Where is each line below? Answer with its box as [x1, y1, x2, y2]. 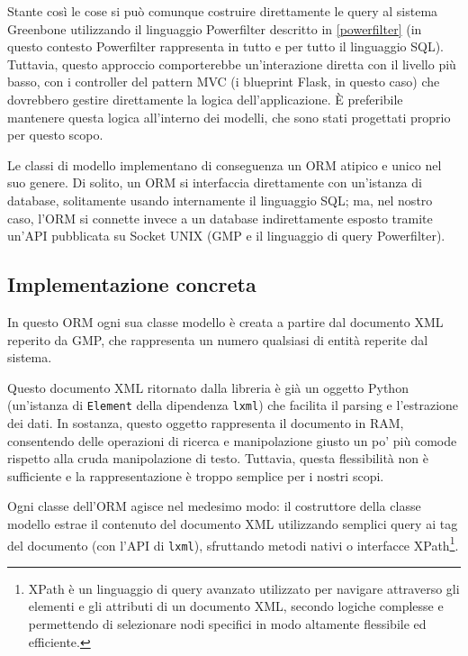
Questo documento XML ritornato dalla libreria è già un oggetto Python [7, 378, 409, 396]
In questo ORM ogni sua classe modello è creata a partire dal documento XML [7, 312, 444, 331]
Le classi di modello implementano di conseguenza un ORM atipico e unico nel [7, 155, 442, 174]
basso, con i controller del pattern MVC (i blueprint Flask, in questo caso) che [7, 72, 440, 91]
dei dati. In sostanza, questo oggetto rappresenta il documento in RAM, [7, 413, 404, 432]
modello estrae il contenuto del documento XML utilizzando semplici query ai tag [7, 514, 458, 533]
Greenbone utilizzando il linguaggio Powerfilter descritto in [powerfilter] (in [7, 19, 422, 38]
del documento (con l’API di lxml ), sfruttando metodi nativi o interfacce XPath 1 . [7, 533, 459, 554]
